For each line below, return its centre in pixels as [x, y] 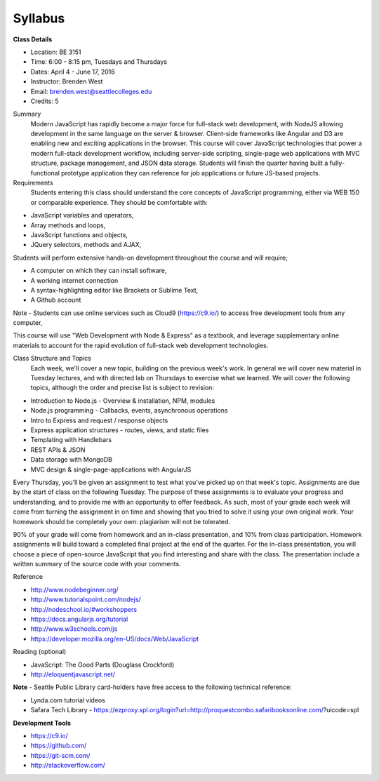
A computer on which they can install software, [99, 271]
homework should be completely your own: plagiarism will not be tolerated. [122, 521]
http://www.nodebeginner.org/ [74, 589]
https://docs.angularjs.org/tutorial [79, 619]
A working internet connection [74, 280]
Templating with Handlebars [71, 440]
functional [45, 173]
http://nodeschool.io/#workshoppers [84, 609]
